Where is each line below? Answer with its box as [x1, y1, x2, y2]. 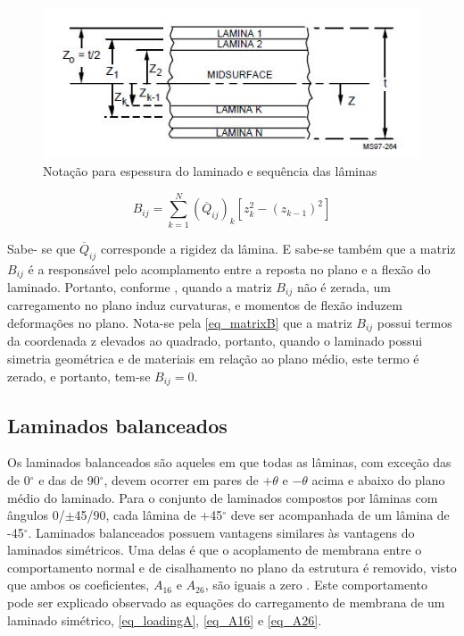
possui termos [377, 314, 452, 332]
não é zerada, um [296, 277, 391, 296]
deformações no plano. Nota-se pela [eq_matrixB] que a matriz [7, 314, 352, 332]
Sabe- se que [7, 238, 76, 257]
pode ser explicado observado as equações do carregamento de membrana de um [7, 593, 445, 612]
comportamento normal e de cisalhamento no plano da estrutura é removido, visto [7, 557, 457, 576]
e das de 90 [38, 470, 100, 489]
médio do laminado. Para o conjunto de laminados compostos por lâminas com [7, 488, 438, 506]
